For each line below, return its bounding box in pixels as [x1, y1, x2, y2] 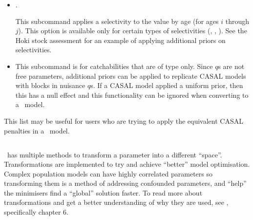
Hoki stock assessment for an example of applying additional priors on [15, 35, 226, 45]
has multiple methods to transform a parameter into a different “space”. [7, 149, 222, 159]
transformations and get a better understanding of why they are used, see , [4, 197, 229, 207]
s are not [218, 61, 245, 71]
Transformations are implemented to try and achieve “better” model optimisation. [4, 159, 250, 169]
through [225, 16, 249, 26]
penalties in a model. [4, 125, 70, 135]
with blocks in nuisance [15, 80, 85, 90]
